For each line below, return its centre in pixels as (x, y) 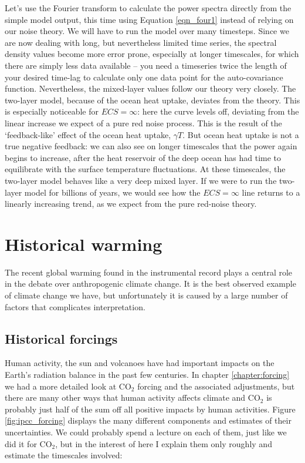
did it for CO (28, 443)
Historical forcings (61, 338)
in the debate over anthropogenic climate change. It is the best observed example (150, 283)
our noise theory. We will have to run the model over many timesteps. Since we (147, 31)
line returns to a (271, 192)
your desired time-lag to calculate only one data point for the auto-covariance (144, 77)
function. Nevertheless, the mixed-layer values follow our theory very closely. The (150, 88)
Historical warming (84, 244)
